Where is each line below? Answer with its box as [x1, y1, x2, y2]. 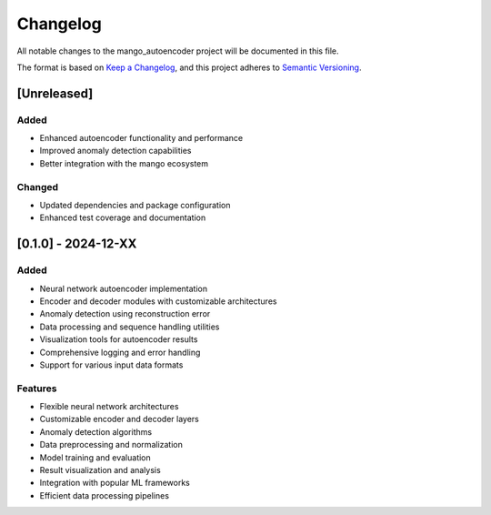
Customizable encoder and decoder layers [39, 414, 199, 425]
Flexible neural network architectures [39, 401, 179, 412]
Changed [16, 180, 59, 193]
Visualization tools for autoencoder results [39, 334, 198, 345]
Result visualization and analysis [39, 465, 161, 475]
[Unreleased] [16, 86, 94, 101]
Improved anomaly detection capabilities [39, 146, 192, 157]
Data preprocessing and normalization [39, 439, 184, 450]
